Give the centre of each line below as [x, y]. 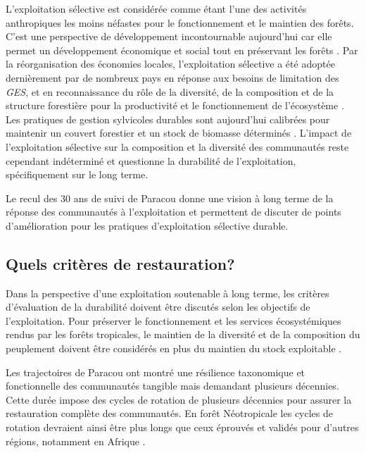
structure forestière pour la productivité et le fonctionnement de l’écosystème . [175, 105]
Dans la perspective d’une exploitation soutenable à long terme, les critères [168, 293]
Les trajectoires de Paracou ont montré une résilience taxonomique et [156, 372]
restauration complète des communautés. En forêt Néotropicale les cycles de [170, 413]
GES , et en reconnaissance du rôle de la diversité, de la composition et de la [170, 91]
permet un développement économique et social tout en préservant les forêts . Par [182, 50]
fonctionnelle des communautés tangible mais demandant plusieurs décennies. [172, 386]
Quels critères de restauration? [120, 263]
